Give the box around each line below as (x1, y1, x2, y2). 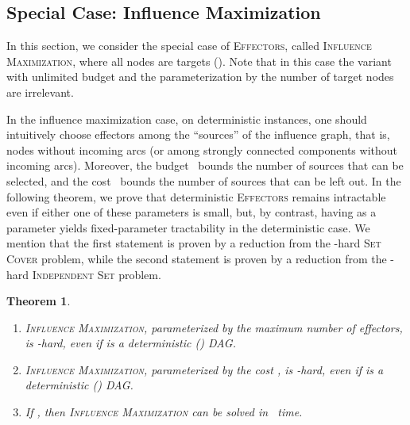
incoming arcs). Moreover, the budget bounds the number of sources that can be (6, 157, 404, 174)
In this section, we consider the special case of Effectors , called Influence (6, 37, 372, 54)
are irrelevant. (6, 83, 74, 100)
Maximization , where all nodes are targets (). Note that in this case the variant (6, 52, 392, 69)
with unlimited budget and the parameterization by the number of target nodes (6, 68, 394, 85)
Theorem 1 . (6, 293, 71, 309)
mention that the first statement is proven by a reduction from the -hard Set (6, 235, 381, 251)
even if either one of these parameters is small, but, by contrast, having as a (6, 204, 377, 220)
